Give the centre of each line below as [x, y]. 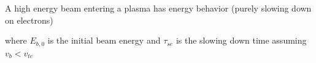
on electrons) [29, 20]
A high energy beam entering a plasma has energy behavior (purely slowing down [158, 8]
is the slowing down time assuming [241, 40]
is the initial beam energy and [104, 40]
